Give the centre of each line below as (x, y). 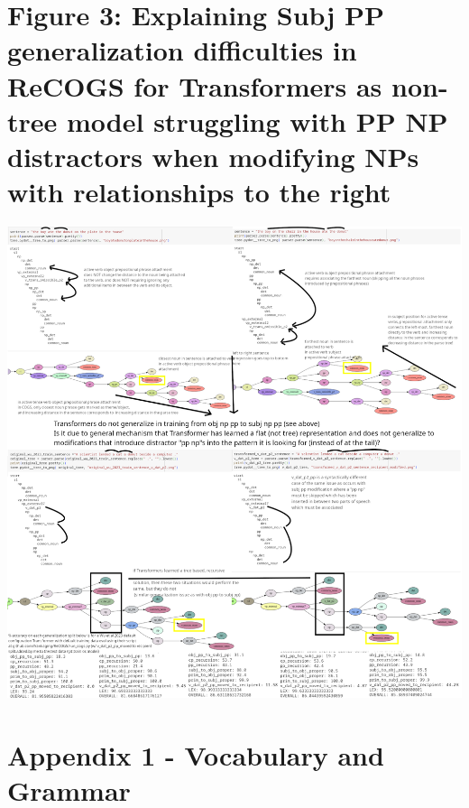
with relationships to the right (199, 192)
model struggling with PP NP (257, 121)
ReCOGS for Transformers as (195, 85)
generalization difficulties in (182, 50)
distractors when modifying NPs (213, 156)
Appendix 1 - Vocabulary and (196, 754)
